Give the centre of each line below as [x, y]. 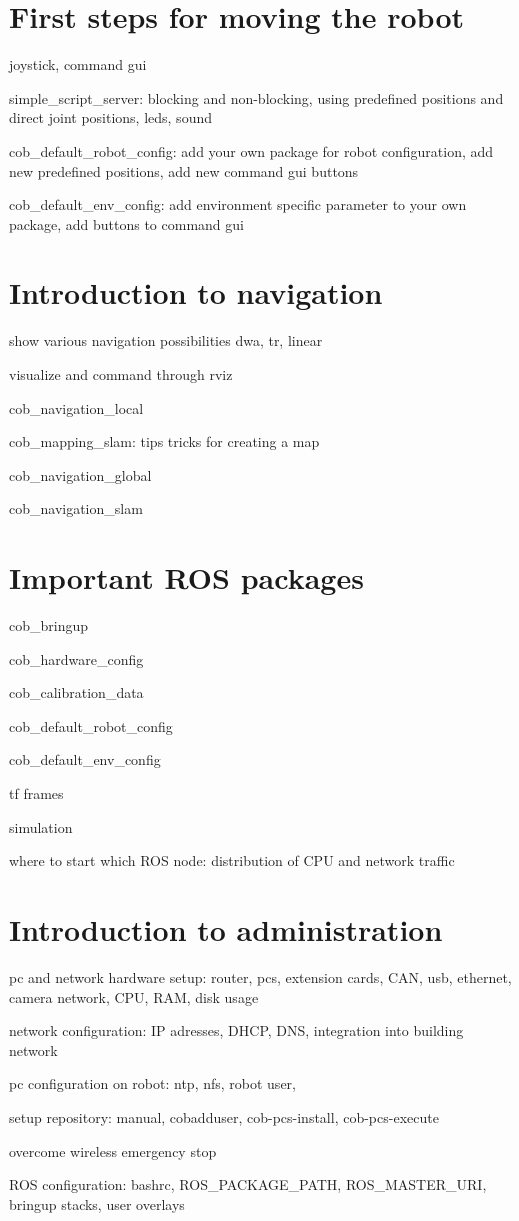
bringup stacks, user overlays [97, 1203]
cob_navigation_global [80, 474]
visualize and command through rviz [121, 374]
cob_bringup [49, 625]
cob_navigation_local [76, 407]
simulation [41, 826]
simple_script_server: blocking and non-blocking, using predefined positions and [256, 97]
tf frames [36, 793]
